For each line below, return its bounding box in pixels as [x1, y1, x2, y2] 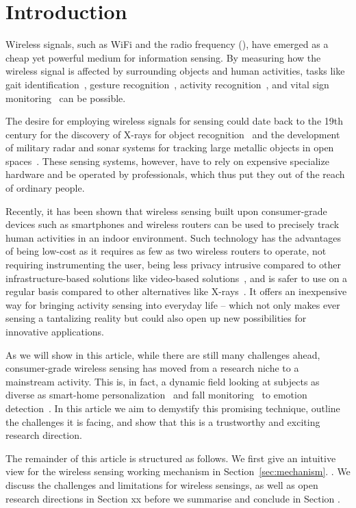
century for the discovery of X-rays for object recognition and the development [5, 127, 340, 141]
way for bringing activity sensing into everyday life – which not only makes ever [5, 297, 340, 312]
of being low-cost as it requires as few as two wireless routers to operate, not [5, 244, 327, 258]
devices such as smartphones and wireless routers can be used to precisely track [5, 217, 340, 231]
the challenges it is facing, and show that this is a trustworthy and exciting [5, 414, 320, 429]
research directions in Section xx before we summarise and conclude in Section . [5, 491, 340, 505]
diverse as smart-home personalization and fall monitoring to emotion [5, 388, 307, 402]
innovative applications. [5, 325, 104, 338]
